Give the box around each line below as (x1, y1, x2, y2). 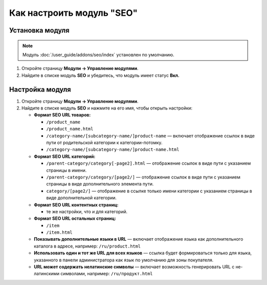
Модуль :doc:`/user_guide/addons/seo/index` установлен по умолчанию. (22, 52, 175, 58)
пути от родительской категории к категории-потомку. (46, 140, 163, 145)
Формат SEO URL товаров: (34, 112, 91, 118)
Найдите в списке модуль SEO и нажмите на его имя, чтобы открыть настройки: (21, 105, 193, 111)
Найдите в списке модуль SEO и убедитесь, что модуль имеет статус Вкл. (21, 72, 180, 78)
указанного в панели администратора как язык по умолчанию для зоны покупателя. (34, 257, 214, 263)
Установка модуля (9, 26, 70, 35)
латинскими (34, 271, 60, 277)
